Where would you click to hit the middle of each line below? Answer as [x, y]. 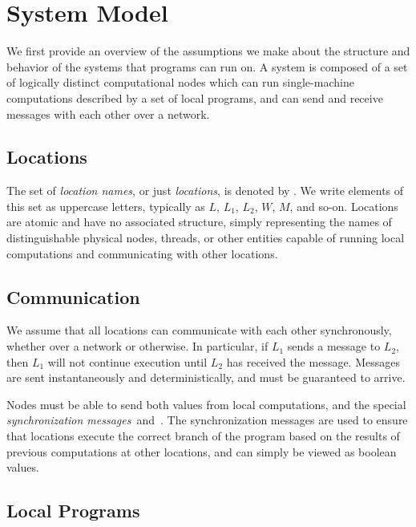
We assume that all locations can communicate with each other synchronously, [199, 330]
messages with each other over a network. [108, 114]
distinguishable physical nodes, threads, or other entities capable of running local [206, 238]
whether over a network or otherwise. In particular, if [137, 346]
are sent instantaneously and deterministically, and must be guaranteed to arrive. [206, 377]
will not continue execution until [127, 361]
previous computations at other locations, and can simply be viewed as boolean [202, 451]
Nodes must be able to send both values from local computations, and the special [206, 404]
